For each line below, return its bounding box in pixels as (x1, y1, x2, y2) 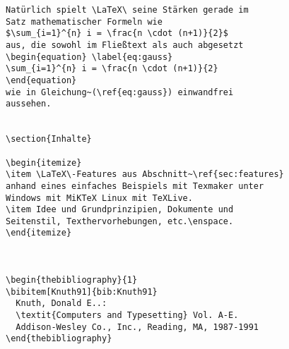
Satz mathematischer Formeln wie (6, 16, 163, 27)
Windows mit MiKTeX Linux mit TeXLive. (6, 192, 193, 203)
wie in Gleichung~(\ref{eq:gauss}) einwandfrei (6, 87, 234, 97)
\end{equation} (6, 75, 77, 85)
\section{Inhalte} (6, 134, 92, 145)
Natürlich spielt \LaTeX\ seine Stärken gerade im (6, 5, 249, 15)
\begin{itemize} (6, 157, 82, 168)
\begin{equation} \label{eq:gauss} (6, 51, 173, 62)
